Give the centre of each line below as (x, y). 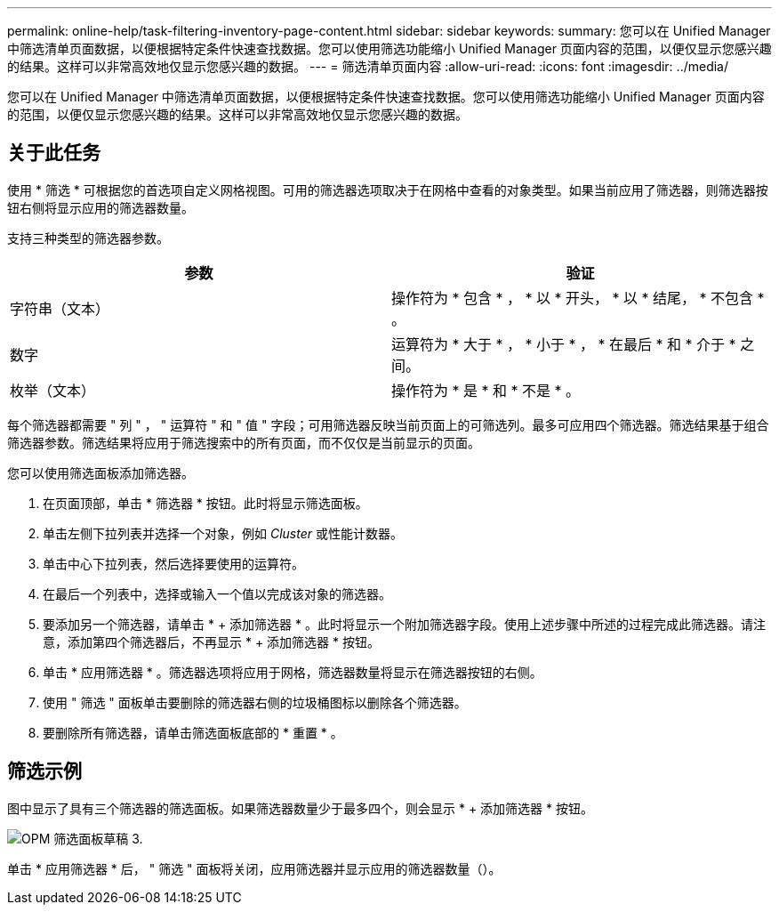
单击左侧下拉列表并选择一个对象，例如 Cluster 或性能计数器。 (223, 533)
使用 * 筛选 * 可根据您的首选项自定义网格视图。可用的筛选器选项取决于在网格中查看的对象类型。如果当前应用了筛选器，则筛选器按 (388, 190)
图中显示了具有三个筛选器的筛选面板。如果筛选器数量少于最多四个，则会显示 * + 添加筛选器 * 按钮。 (300, 808)
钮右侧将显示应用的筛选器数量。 (100, 207)
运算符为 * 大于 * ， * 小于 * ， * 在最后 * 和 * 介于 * (564, 344)
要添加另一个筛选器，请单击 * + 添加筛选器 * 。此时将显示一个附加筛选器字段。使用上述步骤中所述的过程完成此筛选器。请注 (404, 624)
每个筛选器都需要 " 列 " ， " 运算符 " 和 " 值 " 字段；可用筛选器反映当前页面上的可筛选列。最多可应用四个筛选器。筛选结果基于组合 (388, 424)
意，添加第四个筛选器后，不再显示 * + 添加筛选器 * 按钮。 (211, 642)
